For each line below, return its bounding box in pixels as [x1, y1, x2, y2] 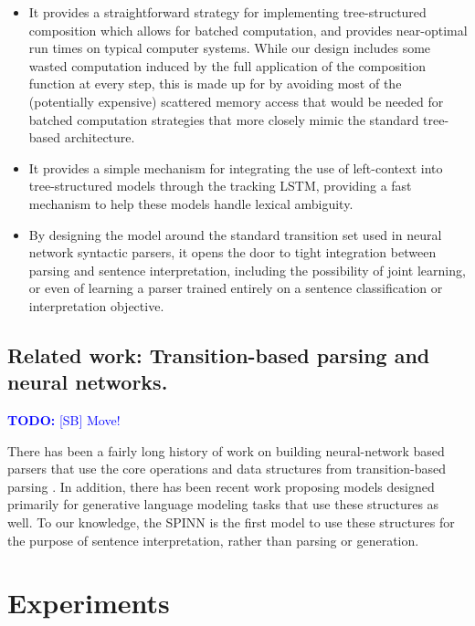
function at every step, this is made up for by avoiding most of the [28, 74, 402, 93]
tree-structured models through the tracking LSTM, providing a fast [28, 176, 412, 195]
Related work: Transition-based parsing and [7, 340, 430, 369]
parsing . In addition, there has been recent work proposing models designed [7, 476, 435, 496]
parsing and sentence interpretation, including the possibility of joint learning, [28, 260, 466, 279]
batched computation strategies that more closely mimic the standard [28, 110, 419, 129]
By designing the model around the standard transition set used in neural [28, 224, 442, 244]
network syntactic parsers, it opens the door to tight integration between [28, 243, 437, 262]
